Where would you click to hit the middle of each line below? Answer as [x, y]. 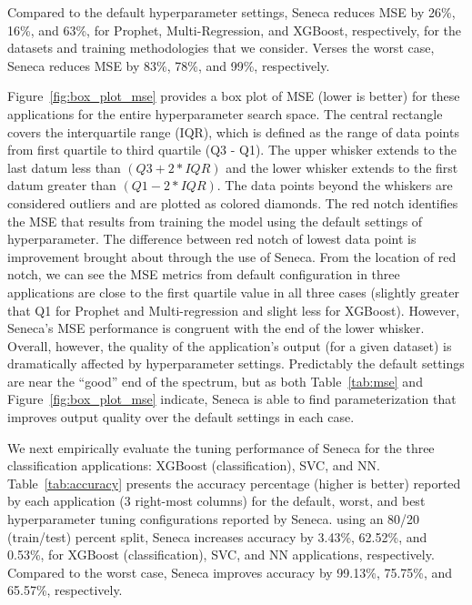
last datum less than [64, 167]
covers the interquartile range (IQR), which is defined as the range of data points [233, 131]
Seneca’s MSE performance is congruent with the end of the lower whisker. [216, 328]
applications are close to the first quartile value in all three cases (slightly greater [233, 292]
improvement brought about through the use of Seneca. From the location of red [232, 256]
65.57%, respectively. [65, 590]
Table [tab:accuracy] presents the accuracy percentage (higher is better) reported [234, 483]
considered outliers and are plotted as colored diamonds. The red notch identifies [233, 202]
